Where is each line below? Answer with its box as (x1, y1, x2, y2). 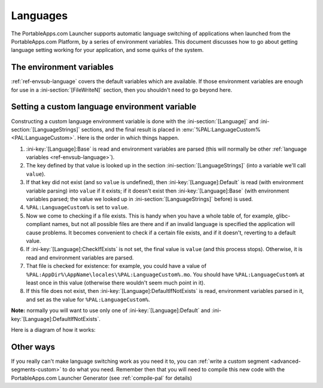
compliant (26, 221, 51, 228)
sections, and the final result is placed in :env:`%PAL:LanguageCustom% (81, 126, 261, 133)
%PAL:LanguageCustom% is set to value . (26, 204, 129, 211)
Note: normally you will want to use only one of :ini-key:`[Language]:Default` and (11, 307, 211, 314)
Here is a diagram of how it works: (11, 326, 96, 333)
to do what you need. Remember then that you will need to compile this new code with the (62, 366, 285, 373)
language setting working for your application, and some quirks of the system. (11, 47, 204, 54)
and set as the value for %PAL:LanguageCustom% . (26, 296, 151, 303)
